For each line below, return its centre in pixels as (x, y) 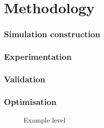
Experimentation (38, 57)
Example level (45, 120)
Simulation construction (52, 34)
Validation (25, 79)
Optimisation (30, 101)
